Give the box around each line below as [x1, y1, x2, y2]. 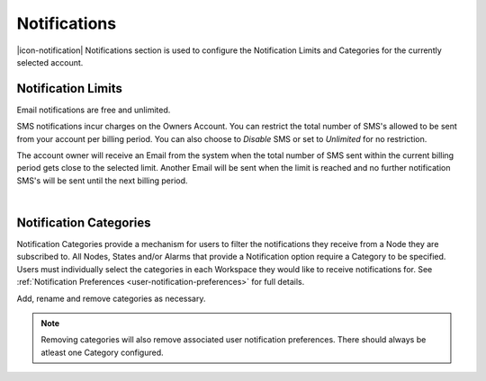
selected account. [16, 57, 84, 67]
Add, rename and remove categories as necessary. [16, 293, 206, 304]
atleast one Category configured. [40, 347, 164, 358]
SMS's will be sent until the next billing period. [16, 175, 188, 186]
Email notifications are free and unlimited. [16, 104, 171, 115]
